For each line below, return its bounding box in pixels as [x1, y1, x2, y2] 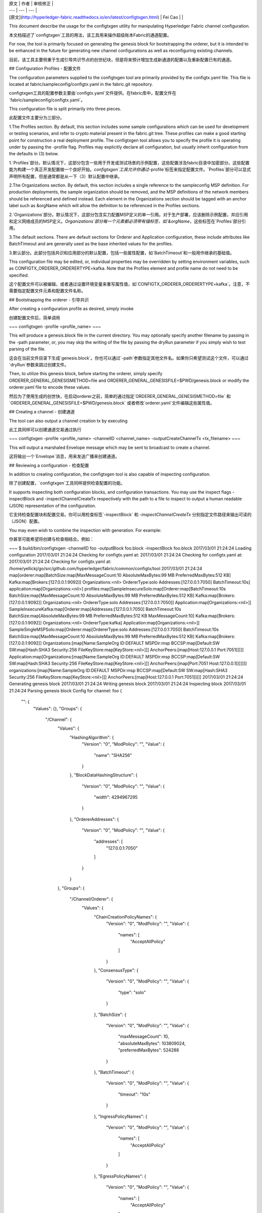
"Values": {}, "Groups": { [33, 705, 82, 711]
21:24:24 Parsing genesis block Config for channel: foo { [9, 688, 122, 693]
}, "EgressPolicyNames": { [94, 1173, 147, 1179]
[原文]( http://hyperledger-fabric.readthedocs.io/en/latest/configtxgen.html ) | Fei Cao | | [9, 14, 184, 20]
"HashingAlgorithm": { [69, 734, 114, 740]
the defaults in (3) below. [9, 151, 59, 157]
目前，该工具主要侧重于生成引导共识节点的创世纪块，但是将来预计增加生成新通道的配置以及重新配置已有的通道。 [9, 56, 234, 63]
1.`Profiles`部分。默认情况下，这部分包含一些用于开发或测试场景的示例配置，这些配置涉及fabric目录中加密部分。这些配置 [9, 160, 250, 165]
